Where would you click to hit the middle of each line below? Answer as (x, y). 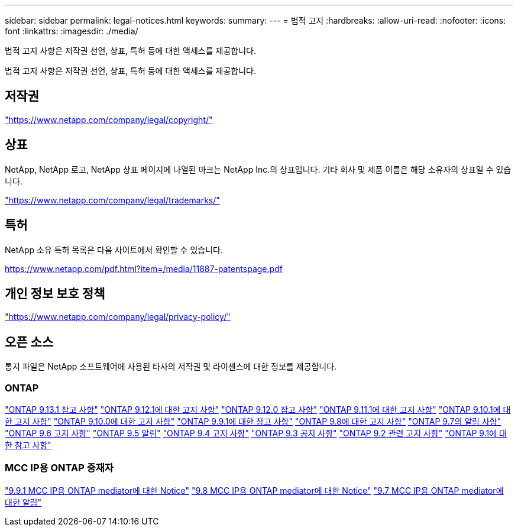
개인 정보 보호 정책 (55, 293)
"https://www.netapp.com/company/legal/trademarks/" (112, 200)
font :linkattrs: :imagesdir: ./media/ (72, 31)
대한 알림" (23, 502)
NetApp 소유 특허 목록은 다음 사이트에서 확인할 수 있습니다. (114, 250)
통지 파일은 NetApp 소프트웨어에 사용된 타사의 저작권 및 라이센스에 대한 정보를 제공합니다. (171, 367)
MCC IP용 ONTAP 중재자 (59, 468)
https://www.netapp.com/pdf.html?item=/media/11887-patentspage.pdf (144, 268)
